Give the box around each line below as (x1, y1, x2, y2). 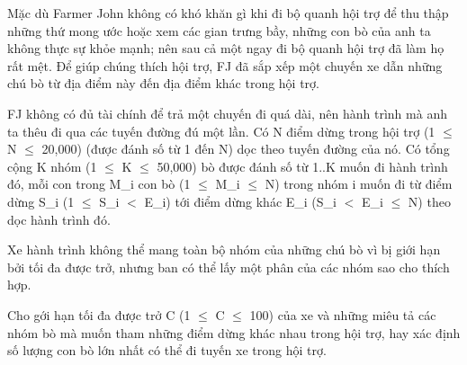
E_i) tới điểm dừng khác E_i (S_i (144, 191, 337, 210)
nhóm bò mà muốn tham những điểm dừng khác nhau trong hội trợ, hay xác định (7, 323, 461, 342)
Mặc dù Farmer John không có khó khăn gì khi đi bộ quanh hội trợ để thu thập (7, 4, 449, 22)
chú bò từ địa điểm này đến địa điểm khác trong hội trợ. (7, 74, 319, 93)
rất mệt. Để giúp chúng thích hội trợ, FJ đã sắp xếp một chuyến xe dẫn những (7, 56, 443, 75)
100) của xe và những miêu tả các (249, 305, 436, 324)
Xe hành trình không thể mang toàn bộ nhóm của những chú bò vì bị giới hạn (7, 240, 441, 259)
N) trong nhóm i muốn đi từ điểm (265, 174, 453, 193)
